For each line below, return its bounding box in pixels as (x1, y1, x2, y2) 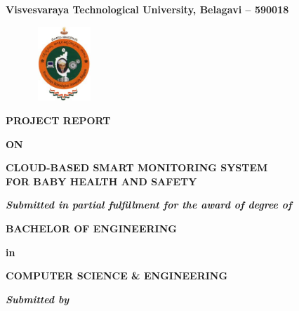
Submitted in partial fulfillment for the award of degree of (6, 197, 292, 212)
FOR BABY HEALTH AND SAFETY (6, 173, 197, 188)
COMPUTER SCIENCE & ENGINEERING (6, 268, 228, 283)
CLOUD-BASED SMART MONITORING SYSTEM (6, 160, 268, 175)
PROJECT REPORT (6, 113, 111, 127)
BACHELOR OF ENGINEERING (6, 220, 177, 235)
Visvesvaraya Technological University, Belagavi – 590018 (6, 2, 289, 16)
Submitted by (6, 291, 69, 306)
